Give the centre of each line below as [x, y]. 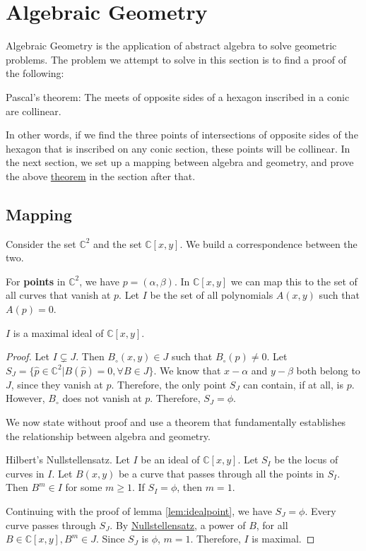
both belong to [328, 370]
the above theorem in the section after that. [101, 176]
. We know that [187, 370]
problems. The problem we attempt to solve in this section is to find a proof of [176, 59]
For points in [36, 281]
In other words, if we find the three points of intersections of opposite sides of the [182, 135]
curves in [25, 473]
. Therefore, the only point [169, 384]
